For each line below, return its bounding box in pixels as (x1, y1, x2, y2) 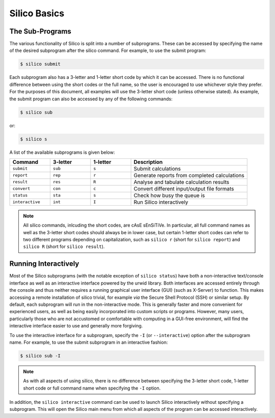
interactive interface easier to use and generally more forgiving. (9, 323, 143, 329)
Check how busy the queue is (133, 191, 205, 199)
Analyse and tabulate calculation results (133, 178, 229, 185)
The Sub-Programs (9, 27, 71, 36)
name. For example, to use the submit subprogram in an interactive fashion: (9, 339, 168, 345)
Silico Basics (9, 8, 65, 19)
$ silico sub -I (20, 353, 61, 358)
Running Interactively (9, 260, 79, 268)
